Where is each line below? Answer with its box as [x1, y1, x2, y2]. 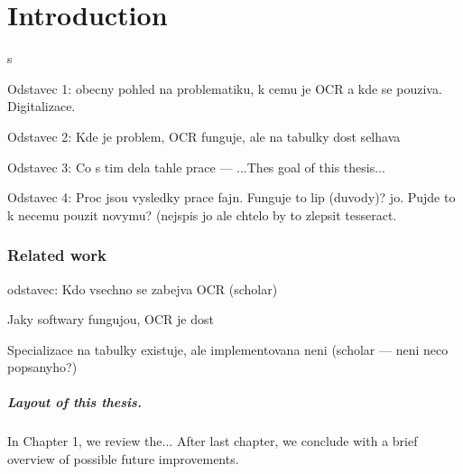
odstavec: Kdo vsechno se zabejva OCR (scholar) [7, 279, 278, 298]
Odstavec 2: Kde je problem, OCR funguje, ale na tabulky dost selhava [7, 126, 401, 145]
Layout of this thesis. [7, 393, 142, 412]
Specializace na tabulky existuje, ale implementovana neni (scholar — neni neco [7, 339, 449, 358]
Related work [7, 244, 106, 266]
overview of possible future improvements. [7, 450, 239, 469]
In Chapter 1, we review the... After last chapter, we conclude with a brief [7, 432, 418, 451]
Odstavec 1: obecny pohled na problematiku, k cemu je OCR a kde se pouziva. [7, 79, 442, 98]
